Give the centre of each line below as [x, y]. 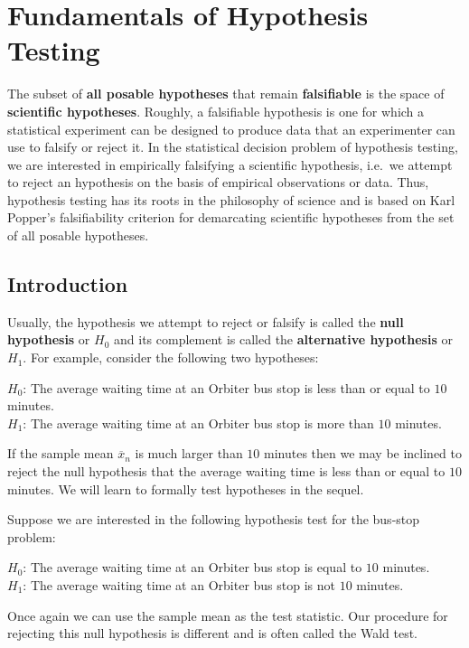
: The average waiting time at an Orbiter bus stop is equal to [192, 567]
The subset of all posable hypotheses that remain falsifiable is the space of [226, 94]
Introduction [68, 284]
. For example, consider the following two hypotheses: [171, 357]
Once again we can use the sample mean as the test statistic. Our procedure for [228, 615]
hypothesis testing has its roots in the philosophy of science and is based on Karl [231, 199]
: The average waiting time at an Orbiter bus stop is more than [198, 423]
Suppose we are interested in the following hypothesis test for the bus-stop [214, 519]
